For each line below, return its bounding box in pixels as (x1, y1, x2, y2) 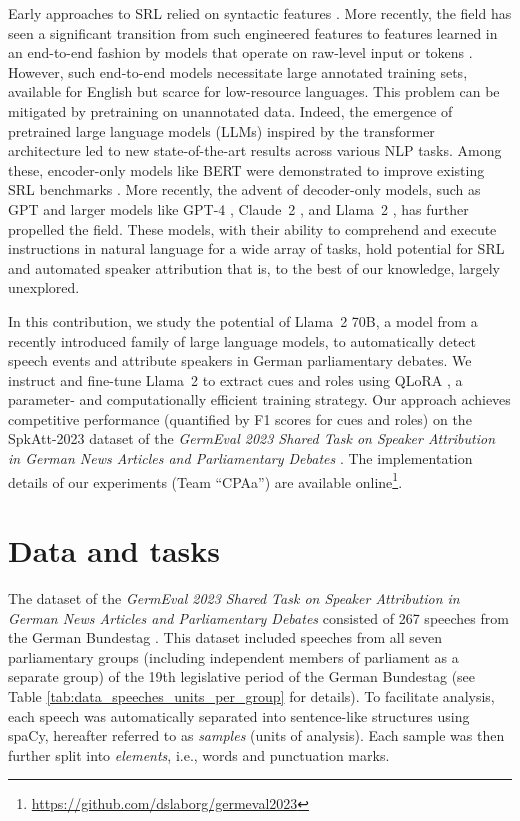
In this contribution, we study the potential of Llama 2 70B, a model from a (8, 310, 478, 331)
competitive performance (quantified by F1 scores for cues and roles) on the (8, 408, 472, 429)
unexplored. (8, 277, 80, 298)
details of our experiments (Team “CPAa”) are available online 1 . (8, 468, 403, 492)
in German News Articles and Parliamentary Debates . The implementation (8, 448, 473, 469)
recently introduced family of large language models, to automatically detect (8, 330, 477, 351)
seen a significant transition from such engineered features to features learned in (8, 22, 498, 43)
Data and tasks (8, 530, 220, 571)
